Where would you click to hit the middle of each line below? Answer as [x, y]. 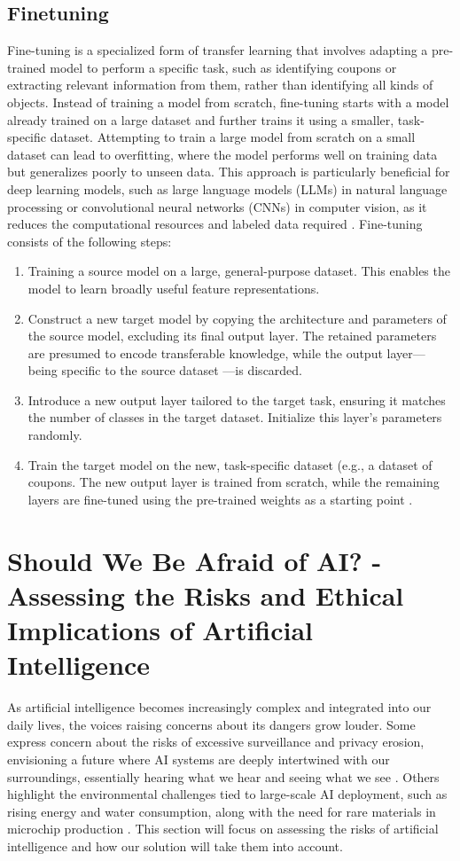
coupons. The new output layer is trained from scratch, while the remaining [234, 482]
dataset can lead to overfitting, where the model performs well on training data [222, 154]
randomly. [55, 435]
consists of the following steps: [90, 241]
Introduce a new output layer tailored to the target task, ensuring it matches [237, 399]
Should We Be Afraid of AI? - [195, 560]
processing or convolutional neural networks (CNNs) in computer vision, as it [217, 206]
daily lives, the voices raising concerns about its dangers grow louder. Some [211, 724]
